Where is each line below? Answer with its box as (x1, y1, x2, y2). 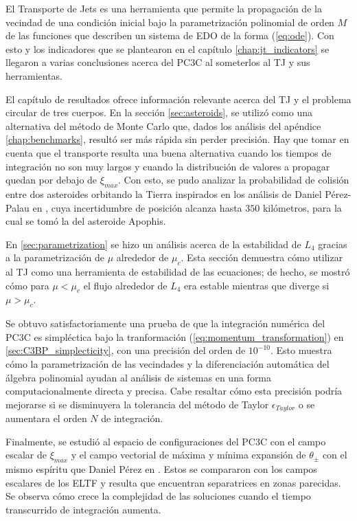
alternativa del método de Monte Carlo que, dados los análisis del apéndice (5, 118, 321, 133)
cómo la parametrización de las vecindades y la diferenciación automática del (5, 357, 330, 371)
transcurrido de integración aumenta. (5, 502, 161, 517)
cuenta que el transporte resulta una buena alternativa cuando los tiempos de (5, 145, 332, 159)
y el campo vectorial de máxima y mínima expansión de (71, 447, 306, 462)
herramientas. (5, 68, 62, 82)
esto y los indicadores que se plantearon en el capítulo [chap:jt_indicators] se (5, 41, 330, 56)
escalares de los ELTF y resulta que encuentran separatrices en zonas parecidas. (5, 475, 341, 489)
